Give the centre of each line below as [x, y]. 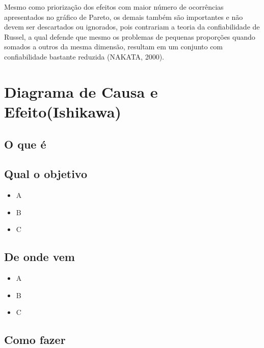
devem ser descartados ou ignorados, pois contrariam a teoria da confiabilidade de [132, 27]
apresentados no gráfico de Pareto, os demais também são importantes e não [124, 17]
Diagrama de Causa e [81, 91]
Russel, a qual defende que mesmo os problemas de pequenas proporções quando [130, 36]
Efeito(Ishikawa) [63, 111]
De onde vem [39, 257]
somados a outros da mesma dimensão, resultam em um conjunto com [114, 47]
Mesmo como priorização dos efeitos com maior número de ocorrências [114, 7]
